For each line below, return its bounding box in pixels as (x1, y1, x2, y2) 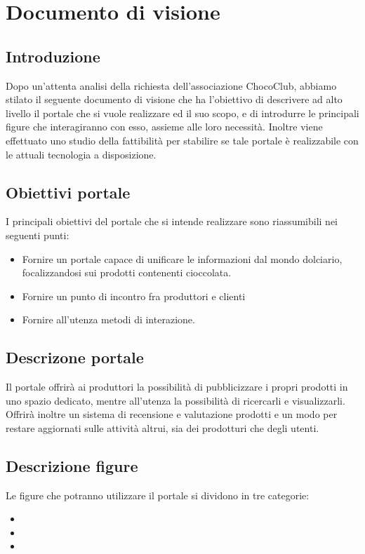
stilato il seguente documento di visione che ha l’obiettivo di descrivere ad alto (6, 92, 343, 107)
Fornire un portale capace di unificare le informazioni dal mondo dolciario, (22, 251, 343, 266)
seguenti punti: (6, 227, 69, 242)
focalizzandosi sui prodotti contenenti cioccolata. (22, 265, 232, 280)
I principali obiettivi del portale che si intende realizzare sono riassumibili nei (6, 214, 338, 229)
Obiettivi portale (6, 181, 131, 203)
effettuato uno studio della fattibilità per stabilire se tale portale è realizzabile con (6, 133, 359, 147)
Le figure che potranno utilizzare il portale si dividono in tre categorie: (6, 487, 310, 502)
